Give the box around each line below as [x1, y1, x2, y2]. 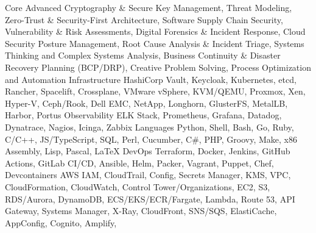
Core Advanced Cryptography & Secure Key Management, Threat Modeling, [5, 1, 292, 13]
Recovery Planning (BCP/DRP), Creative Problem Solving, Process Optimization [5, 60, 311, 73]
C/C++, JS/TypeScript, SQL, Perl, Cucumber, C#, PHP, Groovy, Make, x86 [5, 132, 298, 145]
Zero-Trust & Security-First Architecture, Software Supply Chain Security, [5, 13, 283, 26]
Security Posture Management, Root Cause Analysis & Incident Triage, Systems [5, 37, 304, 49]
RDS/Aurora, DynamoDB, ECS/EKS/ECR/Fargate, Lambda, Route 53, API [5, 192, 295, 205]
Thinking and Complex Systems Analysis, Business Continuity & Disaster [5, 49, 281, 62]
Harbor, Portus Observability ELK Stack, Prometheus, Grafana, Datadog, [5, 109, 282, 121]
